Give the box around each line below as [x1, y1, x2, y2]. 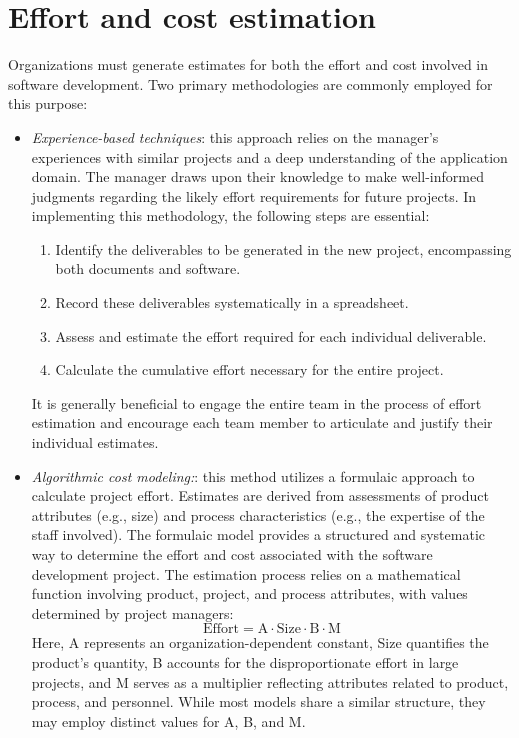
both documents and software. [55, 258, 241, 279]
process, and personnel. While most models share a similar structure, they [31, 691, 486, 712]
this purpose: [8, 93, 88, 114]
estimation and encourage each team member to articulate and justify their [31, 412, 493, 433]
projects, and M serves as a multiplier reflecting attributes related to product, [31, 671, 509, 692]
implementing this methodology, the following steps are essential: [31, 205, 430, 226]
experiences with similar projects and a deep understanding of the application [31, 146, 508, 167]
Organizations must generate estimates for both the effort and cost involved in [8, 54, 489, 75]
